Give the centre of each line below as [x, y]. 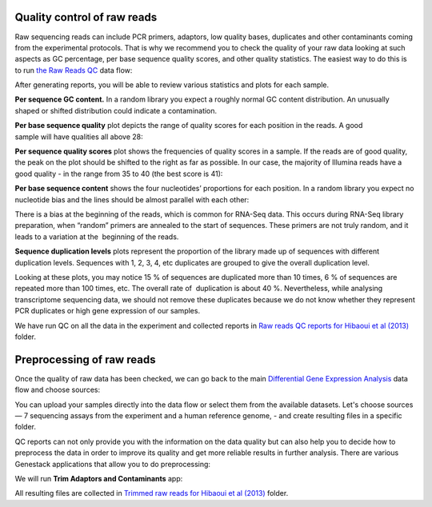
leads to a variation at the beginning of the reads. [97, 237]
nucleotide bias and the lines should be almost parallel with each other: [132, 199]
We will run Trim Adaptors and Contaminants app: [99, 478]
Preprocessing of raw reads [85, 359]
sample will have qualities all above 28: [79, 137]
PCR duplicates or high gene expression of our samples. [107, 311]
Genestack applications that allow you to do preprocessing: [113, 464]
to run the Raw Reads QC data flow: [74, 70]
